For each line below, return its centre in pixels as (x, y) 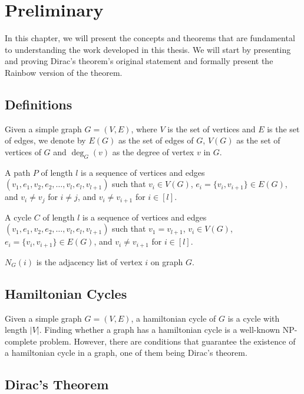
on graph (167, 261)
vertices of (23, 151)
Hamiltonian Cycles (66, 293)
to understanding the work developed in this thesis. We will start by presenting (148, 49)
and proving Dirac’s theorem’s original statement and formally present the (139, 61)
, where (144, 128)
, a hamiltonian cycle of (174, 318)
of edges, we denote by (45, 140)
